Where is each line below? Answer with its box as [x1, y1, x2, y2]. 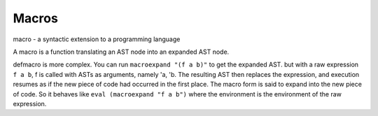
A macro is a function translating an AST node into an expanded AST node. [13, 48, 230, 56]
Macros [13, 10, 59, 26]
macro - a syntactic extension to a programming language [13, 35, 181, 43]
